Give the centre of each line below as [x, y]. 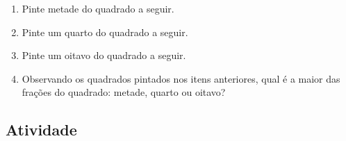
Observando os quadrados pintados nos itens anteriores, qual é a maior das [181, 78]
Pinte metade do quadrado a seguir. [98, 8]
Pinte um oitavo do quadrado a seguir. [104, 55]
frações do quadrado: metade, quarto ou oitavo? [124, 92]
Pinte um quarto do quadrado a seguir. [105, 32]
